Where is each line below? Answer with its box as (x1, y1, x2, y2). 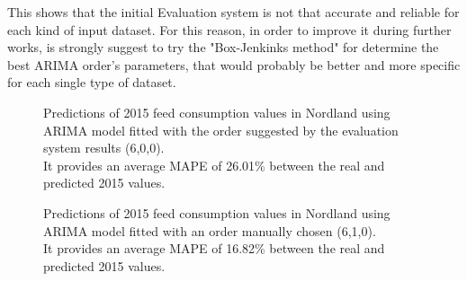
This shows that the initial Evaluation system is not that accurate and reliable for (7, 3, 460, 21)
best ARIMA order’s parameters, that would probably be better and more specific (7, 55, 461, 74)
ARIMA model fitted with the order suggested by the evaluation (43, 120, 399, 139)
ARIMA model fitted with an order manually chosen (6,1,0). (43, 221, 376, 240)
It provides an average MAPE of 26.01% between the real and (43, 155, 385, 174)
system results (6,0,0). (43, 138, 165, 157)
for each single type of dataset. (7, 73, 176, 92)
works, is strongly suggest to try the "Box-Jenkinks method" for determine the (7, 38, 439, 57)
